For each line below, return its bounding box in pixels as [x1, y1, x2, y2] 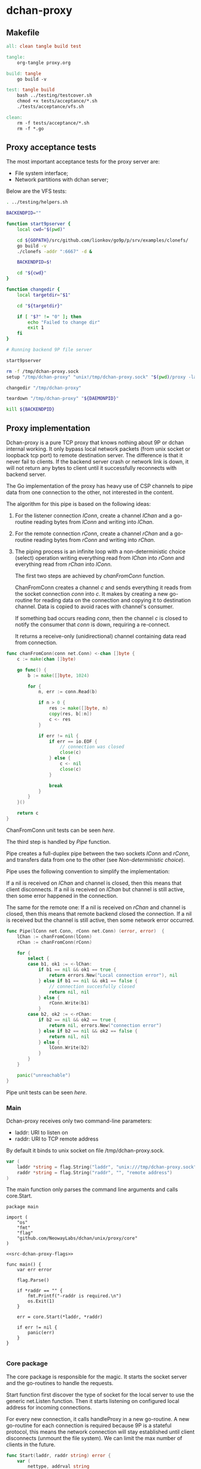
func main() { [6, 1262, 42, 1268]
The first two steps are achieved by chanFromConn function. [14, 572, 166, 579]
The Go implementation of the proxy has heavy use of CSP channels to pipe [6, 482, 193, 489]
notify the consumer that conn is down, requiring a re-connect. [14, 621, 170, 628]
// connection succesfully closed [48, 984, 135, 990]
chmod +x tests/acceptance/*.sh [17, 98, 98, 104]
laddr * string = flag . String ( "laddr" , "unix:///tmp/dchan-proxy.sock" [17, 1164, 197, 1170]
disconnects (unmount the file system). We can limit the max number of [6, 1434, 182, 1441]
